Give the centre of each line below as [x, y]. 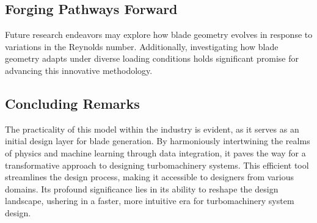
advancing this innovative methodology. [79, 70]
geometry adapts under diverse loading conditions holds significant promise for [152, 58]
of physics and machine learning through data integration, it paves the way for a [155, 152]
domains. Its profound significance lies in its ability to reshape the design [142, 188]
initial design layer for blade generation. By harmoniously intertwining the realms [158, 141]
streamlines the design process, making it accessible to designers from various [150, 177]
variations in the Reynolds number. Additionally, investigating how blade [142, 46]
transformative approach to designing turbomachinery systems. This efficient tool [157, 165]
